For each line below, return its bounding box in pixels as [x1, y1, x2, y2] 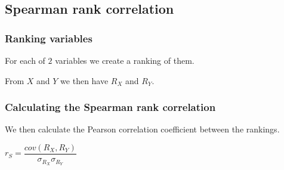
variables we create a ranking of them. [55, 54, 195, 66]
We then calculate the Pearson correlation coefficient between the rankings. [5, 123, 280, 135]
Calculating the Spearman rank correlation [5, 100, 216, 115]
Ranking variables [5, 30, 92, 45]
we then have [60, 74, 109, 86]
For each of [5, 54, 45, 66]
